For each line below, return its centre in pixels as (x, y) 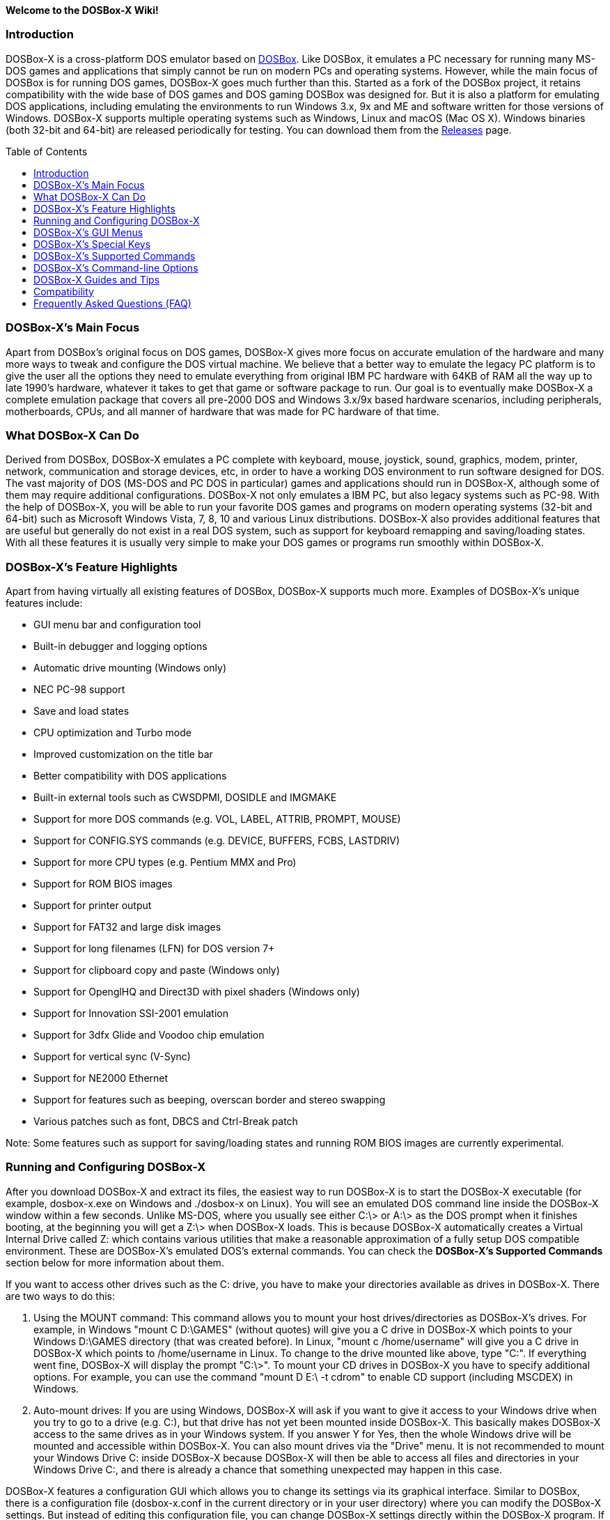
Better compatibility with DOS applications (130, 776)
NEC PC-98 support (79, 689)
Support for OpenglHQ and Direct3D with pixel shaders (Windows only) (197, 992)
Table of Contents (47, 151)
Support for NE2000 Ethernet (101, 1078)
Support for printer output (93, 905)
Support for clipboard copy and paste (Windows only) (157, 970)
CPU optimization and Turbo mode (112, 732)
